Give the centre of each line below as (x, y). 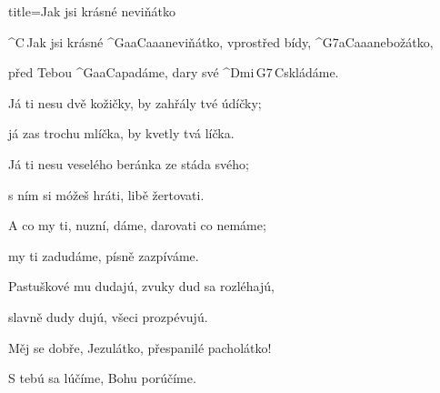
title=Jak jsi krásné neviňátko (92, 11)
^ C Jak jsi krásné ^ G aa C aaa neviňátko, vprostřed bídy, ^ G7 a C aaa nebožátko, (221, 41)
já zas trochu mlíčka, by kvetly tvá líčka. (121, 133)
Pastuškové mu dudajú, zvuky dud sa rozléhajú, (141, 286)
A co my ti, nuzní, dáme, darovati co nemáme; (137, 225)
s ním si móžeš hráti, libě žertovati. (106, 194)
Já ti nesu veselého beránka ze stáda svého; (129, 163)
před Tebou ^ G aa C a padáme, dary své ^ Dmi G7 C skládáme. (174, 72)
